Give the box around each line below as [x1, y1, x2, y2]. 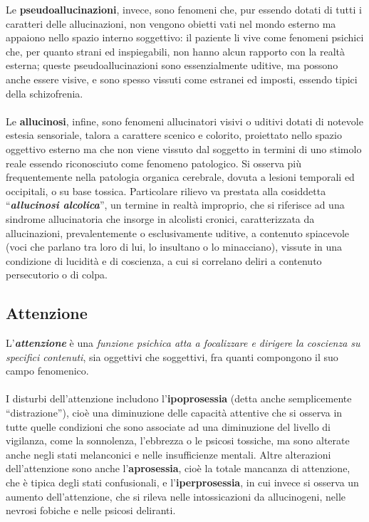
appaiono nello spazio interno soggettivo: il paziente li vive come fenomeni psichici [6, 30, 364, 45]
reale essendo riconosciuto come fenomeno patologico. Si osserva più [6, 155, 302, 170]
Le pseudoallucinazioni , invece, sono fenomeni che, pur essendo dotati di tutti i [6, 2, 362, 16]
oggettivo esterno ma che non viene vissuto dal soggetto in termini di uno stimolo [6, 141, 362, 156]
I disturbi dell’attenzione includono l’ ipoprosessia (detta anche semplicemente [6, 391, 352, 406]
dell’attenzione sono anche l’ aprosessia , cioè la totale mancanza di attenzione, [6, 461, 350, 476]
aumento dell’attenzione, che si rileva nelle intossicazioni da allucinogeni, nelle [6, 489, 346, 503]
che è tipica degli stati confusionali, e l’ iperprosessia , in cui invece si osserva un [6, 475, 359, 490]
